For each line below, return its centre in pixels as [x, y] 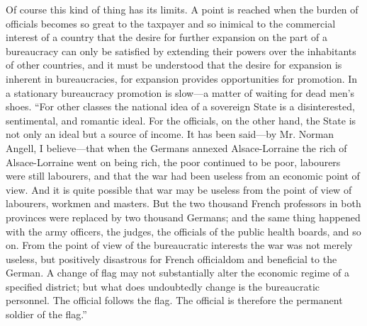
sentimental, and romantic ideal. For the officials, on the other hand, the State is [181, 120]
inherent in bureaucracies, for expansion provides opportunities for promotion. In [182, 78]
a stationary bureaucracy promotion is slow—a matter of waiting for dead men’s [180, 92]
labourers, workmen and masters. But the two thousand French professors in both [183, 203]
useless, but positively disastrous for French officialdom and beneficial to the [171, 258]
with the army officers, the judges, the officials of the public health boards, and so [183, 231]
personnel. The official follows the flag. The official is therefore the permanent [174, 300]
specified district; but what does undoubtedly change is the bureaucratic [163, 286]
